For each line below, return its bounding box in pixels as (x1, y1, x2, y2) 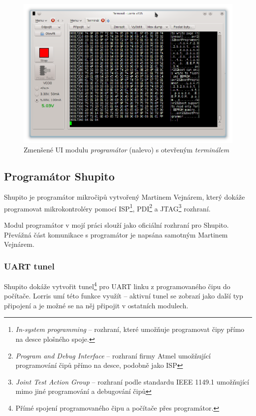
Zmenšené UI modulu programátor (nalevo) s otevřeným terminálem (24, 145, 229, 155)
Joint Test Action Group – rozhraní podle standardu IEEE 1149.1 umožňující (15, 376, 249, 386)
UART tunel (4, 260, 55, 272)
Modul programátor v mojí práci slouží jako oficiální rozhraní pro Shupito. (4, 220, 229, 230)
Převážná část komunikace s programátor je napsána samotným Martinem (4, 229, 228, 239)
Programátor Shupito (4, 169, 115, 184)
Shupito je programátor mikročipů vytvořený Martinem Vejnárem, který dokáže (4, 192, 245, 202)
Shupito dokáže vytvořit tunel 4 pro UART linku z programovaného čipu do (4, 280, 230, 291)
